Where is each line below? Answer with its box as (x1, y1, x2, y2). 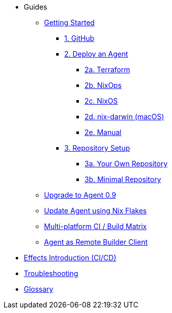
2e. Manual (84, 128, 121, 137)
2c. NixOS (84, 97, 118, 105)
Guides (24, 3, 48, 11)
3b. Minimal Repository (84, 175, 161, 184)
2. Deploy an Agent (64, 50, 128, 58)
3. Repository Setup (64, 144, 130, 152)
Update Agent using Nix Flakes (44, 206, 147, 215)
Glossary (24, 285, 54, 293)
